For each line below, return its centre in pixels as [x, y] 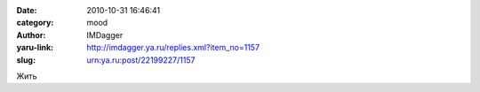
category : [35, 23]
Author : [31, 34]
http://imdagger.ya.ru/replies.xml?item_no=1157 [173, 48]
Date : [27, 10]
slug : [26, 60]
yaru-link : [35, 48]
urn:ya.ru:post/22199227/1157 [141, 60]
